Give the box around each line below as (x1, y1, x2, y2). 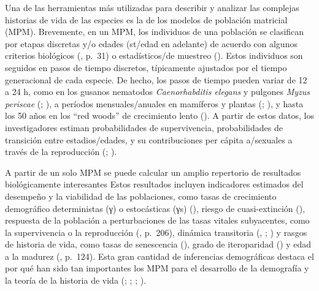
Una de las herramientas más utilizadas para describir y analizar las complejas (5, 1, 299, 13)
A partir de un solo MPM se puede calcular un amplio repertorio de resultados (5, 165, 301, 178)
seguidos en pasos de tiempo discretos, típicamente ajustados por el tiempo (5, 61, 287, 74)
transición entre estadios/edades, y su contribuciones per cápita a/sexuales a (5, 133, 293, 146)
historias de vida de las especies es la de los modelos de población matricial (5, 13, 288, 26)
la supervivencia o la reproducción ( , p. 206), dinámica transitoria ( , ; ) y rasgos (5, 225, 307, 238)
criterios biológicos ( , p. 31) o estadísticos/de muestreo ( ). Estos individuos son (5, 49, 303, 62)
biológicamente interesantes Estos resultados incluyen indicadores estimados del (5, 178, 304, 191)
